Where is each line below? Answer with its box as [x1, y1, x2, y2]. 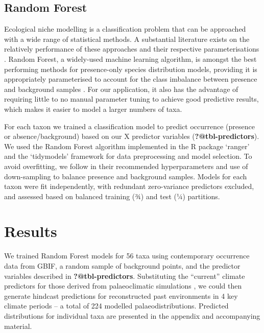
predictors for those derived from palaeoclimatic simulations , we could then [4, 280, 242, 291]
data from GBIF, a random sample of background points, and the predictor [4, 260, 241, 271]
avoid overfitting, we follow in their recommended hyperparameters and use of [4, 160, 248, 171]
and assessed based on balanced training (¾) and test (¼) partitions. [4, 191, 220, 201]
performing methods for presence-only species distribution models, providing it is [4, 63, 257, 74]
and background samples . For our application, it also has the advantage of [4, 83, 238, 94]
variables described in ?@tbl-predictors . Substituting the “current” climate [4, 270, 245, 281]
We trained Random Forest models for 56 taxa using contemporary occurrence [4, 250, 250, 261]
